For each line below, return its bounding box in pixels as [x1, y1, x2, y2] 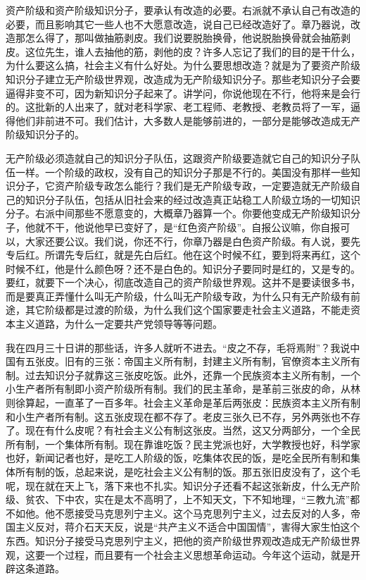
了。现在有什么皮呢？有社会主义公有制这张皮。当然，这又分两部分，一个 [6, 423, 341, 438]
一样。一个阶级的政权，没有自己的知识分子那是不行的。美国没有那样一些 [15, 164, 351, 179]
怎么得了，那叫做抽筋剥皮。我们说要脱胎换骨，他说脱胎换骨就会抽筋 [25, 30, 341, 45]
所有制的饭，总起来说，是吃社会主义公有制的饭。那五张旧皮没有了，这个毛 [15, 464, 360, 479]
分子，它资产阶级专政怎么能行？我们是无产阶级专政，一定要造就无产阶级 [15, 178, 351, 193]
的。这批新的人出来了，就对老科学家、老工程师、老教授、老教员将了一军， [6, 99, 351, 114]
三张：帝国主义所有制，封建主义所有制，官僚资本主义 [94, 354, 341, 369]
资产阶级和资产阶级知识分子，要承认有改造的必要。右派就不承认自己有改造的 [6, 3, 360, 17]
